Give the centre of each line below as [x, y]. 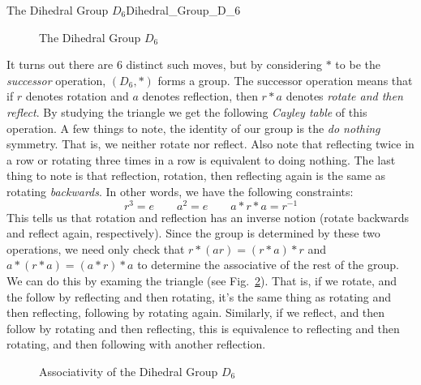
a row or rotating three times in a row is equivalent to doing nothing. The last [201, 159]
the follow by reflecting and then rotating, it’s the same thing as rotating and [199, 296]
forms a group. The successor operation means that [285, 80]
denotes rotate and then [344, 96]
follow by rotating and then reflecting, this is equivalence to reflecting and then [203, 328]
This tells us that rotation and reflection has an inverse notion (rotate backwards [208, 217]
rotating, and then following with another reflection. [136, 344]
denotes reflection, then [200, 96]
